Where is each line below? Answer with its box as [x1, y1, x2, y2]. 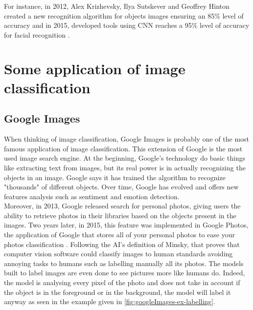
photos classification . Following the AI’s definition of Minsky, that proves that [4, 239, 240, 249]
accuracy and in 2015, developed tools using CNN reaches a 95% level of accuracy [4, 20, 250, 30]
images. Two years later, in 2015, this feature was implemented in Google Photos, [4, 220, 249, 230]
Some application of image [4, 58, 185, 78]
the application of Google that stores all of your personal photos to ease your [4, 229, 235, 240]
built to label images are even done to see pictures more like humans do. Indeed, [4, 268, 245, 278]
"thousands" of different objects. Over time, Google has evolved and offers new [4, 182, 239, 192]
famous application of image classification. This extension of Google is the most [4, 143, 243, 153]
